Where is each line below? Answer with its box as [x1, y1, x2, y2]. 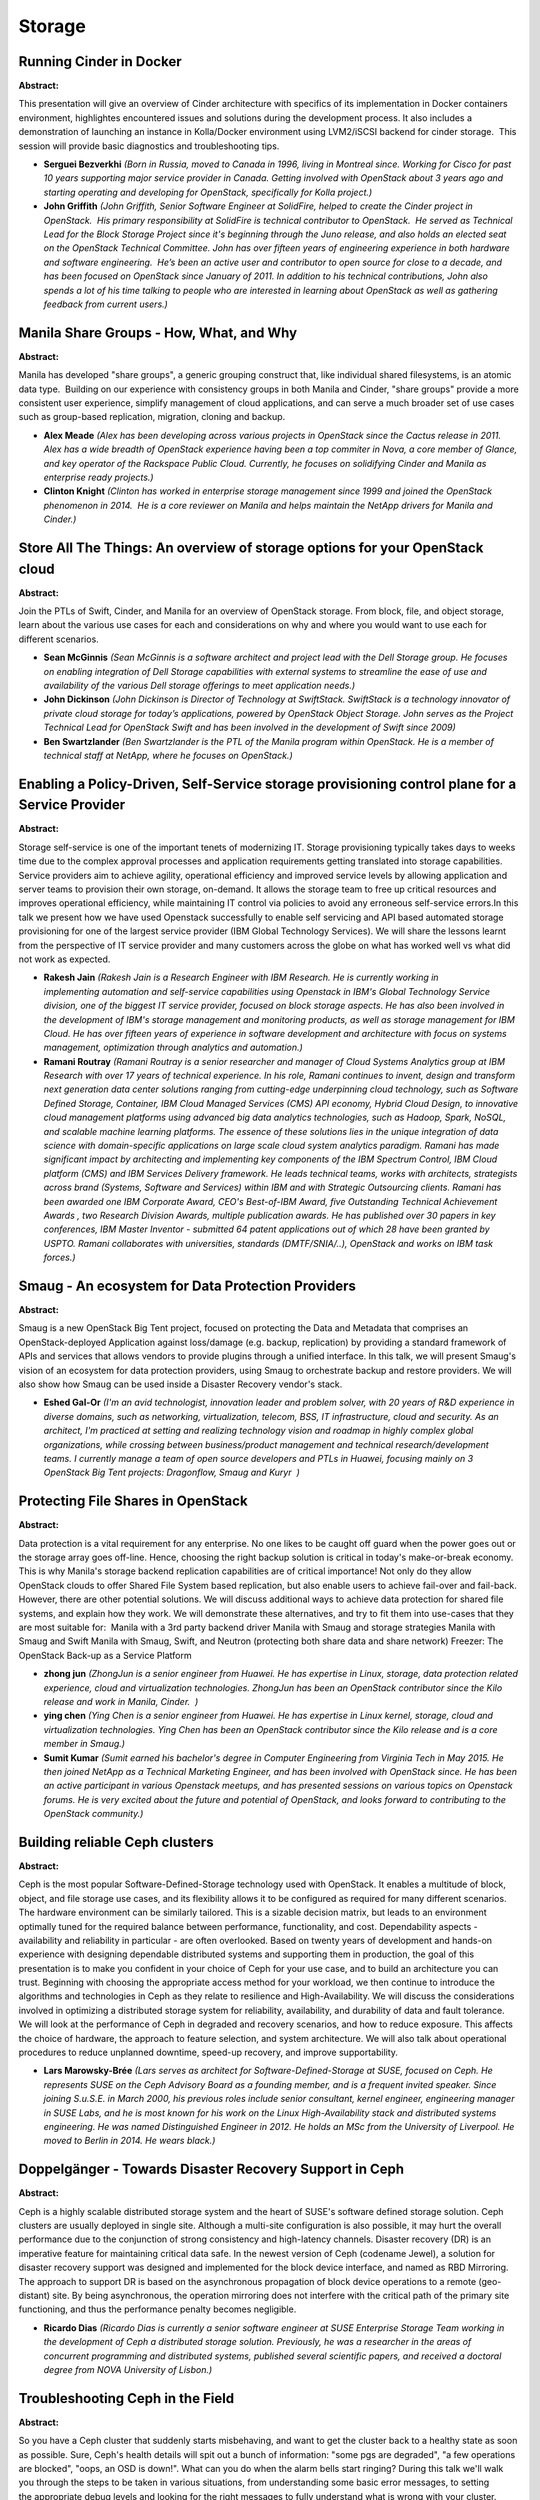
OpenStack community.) [43, 1808, 144, 1820]
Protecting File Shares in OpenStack [18, 1493, 249, 1510]
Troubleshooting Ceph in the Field [18, 2390, 235, 2407]
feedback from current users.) [43, 298, 169, 310]
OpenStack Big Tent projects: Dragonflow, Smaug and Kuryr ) [43, 1466, 300, 1479]
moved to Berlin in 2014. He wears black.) [43, 2135, 216, 2147]
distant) [18, 2290, 50, 2302]
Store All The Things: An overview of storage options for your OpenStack [18, 539, 484, 556]
